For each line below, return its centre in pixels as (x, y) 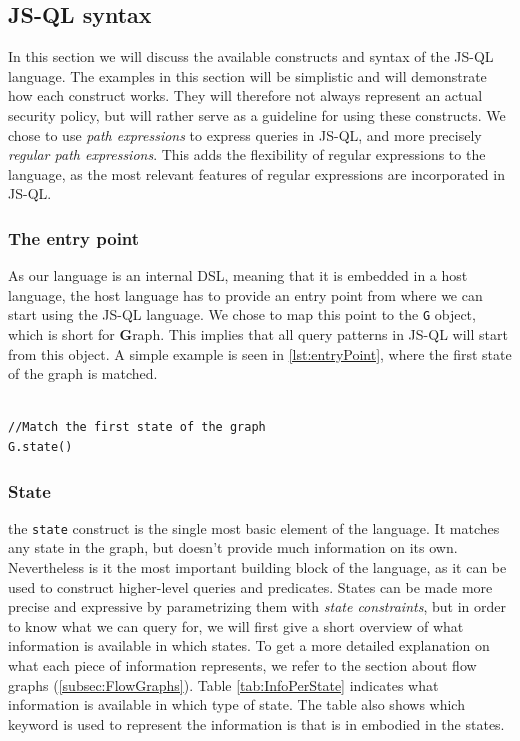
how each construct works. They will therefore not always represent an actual (245, 95)
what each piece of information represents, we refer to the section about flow (242, 665)
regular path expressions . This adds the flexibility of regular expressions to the (247, 154)
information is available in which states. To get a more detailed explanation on (249, 645)
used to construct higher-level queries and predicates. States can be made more (250, 586)
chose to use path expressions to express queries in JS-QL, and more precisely (245, 134)
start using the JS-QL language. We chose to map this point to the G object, (242, 314)
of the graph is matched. (83, 373)
